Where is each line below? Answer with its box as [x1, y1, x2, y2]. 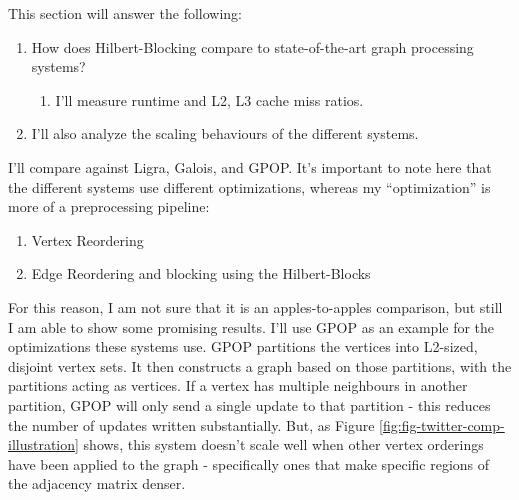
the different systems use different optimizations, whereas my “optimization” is [8, 176, 491, 197]
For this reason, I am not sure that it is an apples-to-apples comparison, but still [8, 296, 503, 317]
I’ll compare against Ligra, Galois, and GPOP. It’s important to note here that [8, 156, 492, 177]
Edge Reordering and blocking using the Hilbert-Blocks [31, 263, 371, 284]
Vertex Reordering [31, 229, 144, 250]
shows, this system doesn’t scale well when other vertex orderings [83, 434, 484, 455]
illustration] [8, 434, 79, 455]
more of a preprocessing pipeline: [8, 196, 210, 217]
